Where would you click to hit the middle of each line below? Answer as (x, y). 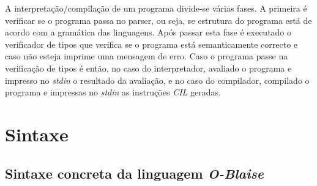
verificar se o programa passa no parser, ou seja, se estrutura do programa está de (158, 20)
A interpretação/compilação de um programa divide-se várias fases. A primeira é (156, 8)
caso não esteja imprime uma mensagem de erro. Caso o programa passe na (147, 56)
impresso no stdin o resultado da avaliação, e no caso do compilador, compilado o (157, 80)
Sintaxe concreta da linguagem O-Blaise (134, 173)
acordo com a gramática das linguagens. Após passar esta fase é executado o (148, 32)
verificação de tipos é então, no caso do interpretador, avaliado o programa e (148, 68)
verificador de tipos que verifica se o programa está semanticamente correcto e (151, 44)
